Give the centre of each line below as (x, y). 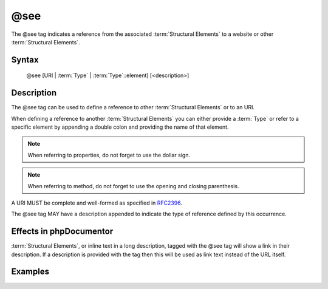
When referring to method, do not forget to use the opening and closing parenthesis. (133, 186)
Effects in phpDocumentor (62, 232)
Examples (30, 272)
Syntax (25, 60)
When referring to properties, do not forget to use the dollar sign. (109, 155)
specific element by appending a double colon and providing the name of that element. (120, 127)
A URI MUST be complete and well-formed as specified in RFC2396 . (97, 203)
